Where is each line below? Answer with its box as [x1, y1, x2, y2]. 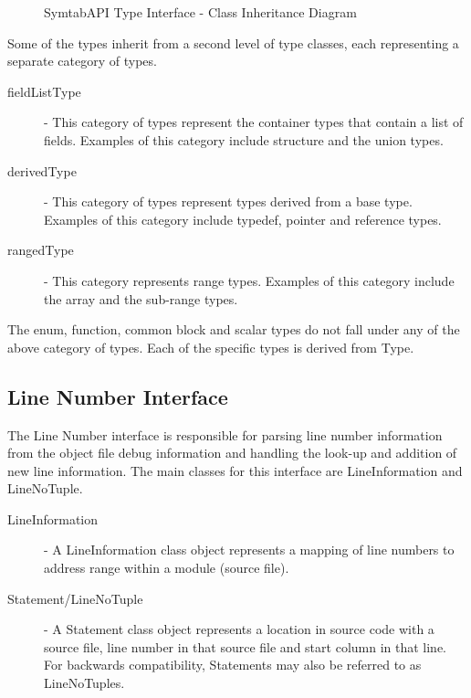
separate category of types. [7, 51, 157, 70]
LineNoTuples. [44, 673, 125, 693]
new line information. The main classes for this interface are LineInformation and [7, 460, 463, 480]
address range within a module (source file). [44, 558, 289, 577]
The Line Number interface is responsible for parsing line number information [7, 425, 443, 444]
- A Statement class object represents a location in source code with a [44, 619, 434, 639]
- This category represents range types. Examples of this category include [44, 270, 455, 290]
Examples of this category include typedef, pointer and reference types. [44, 209, 442, 228]
